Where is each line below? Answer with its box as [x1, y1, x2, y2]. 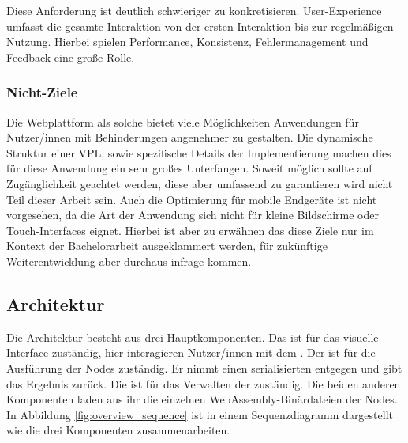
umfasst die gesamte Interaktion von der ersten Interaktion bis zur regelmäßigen [6, 17, 394, 34]
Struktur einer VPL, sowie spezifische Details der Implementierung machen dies [6, 144, 391, 161]
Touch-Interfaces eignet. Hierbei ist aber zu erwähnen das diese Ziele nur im [6, 221, 374, 238]
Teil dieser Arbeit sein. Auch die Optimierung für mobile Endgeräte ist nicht [6, 191, 377, 207]
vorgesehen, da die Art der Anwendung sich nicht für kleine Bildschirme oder [6, 206, 379, 223]
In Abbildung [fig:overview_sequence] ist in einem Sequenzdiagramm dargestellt [6, 406, 393, 422]
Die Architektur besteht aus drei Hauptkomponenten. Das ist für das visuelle [6, 328, 379, 345]
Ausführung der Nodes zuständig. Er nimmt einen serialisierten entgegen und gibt [6, 359, 402, 376]
